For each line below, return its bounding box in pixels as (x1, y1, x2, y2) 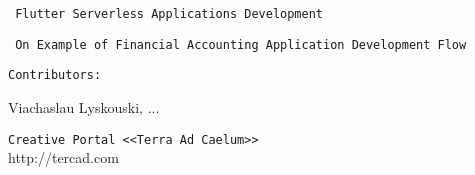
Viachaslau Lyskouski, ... (8, 96, 160, 117)
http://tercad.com (8, 147, 119, 168)
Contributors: (8, 68, 102, 83)
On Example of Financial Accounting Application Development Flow (15, 37, 467, 52)
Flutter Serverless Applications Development (15, 7, 323, 21)
